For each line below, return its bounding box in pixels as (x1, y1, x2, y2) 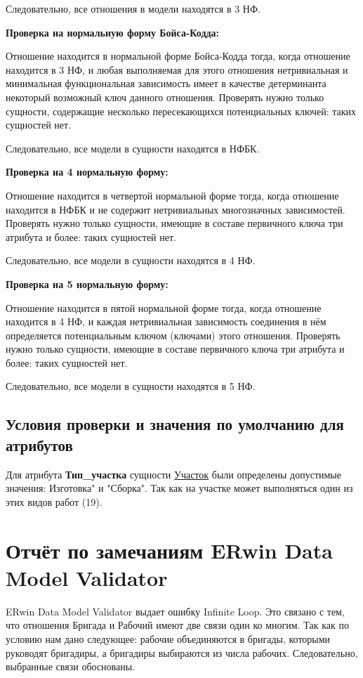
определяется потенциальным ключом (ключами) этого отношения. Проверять (6, 327, 341, 342)
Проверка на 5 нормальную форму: (6, 276, 169, 291)
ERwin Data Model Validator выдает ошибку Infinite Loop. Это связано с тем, (6, 604, 345, 618)
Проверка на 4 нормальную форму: (6, 164, 169, 179)
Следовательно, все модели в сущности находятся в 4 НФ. (6, 253, 256, 268)
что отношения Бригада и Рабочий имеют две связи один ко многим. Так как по (6, 618, 349, 632)
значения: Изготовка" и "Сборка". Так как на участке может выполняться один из (6, 481, 353, 495)
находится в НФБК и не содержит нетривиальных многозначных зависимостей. (6, 202, 345, 216)
